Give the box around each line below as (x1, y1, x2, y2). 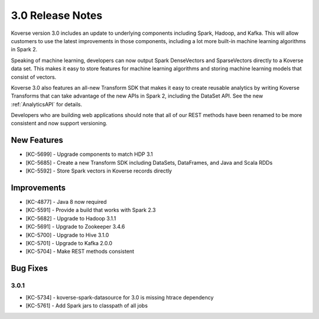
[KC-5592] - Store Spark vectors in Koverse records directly (25, 167, 172, 174)
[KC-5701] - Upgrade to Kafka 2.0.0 (25, 240, 112, 246)
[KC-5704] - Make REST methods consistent (25, 248, 135, 255)
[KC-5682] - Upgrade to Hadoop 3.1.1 (25, 214, 116, 222)
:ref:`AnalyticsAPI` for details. (11, 100, 83, 108)
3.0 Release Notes (11, 9, 103, 22)
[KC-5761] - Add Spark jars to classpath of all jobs (25, 302, 148, 309)
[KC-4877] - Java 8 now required (25, 198, 107, 206)
